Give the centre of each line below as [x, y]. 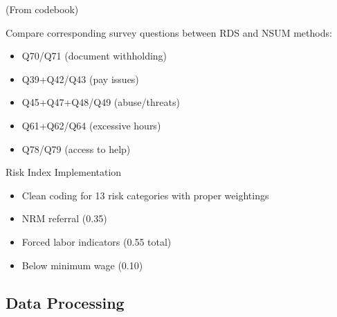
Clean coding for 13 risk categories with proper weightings [145, 195]
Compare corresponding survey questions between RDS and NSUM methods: [169, 32]
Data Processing [65, 302]
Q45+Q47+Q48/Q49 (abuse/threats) [101, 102]
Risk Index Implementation [64, 172]
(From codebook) [42, 9]
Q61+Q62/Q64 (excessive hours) [91, 125]
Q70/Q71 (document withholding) [94, 56]
